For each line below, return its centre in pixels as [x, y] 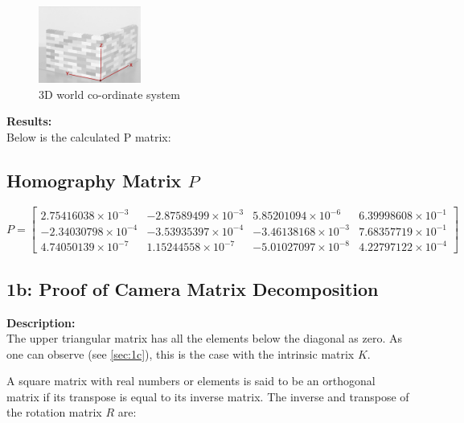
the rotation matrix [54, 412]
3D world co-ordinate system [109, 94]
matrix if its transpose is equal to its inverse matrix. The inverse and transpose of [208, 396]
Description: [41, 322]
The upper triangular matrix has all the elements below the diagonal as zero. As [205, 338]
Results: [29, 121]
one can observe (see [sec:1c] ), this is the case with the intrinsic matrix [181, 353]
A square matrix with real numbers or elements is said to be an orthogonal [191, 381]
